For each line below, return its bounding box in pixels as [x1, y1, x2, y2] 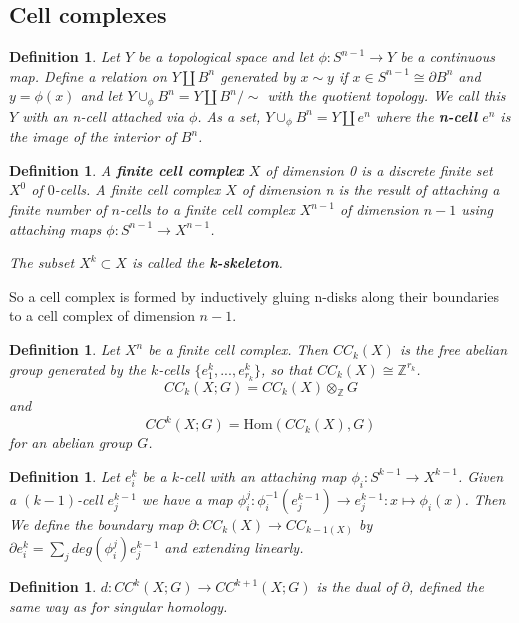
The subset [9, 252, 75, 273]
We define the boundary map [9, 513, 184, 534]
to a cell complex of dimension [9, 305, 195, 326]
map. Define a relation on [9, 65, 167, 86]
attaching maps [9, 218, 102, 239]
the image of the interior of [9, 126, 176, 147]
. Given [457, 465, 504, 486]
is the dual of [316, 576, 397, 597]
